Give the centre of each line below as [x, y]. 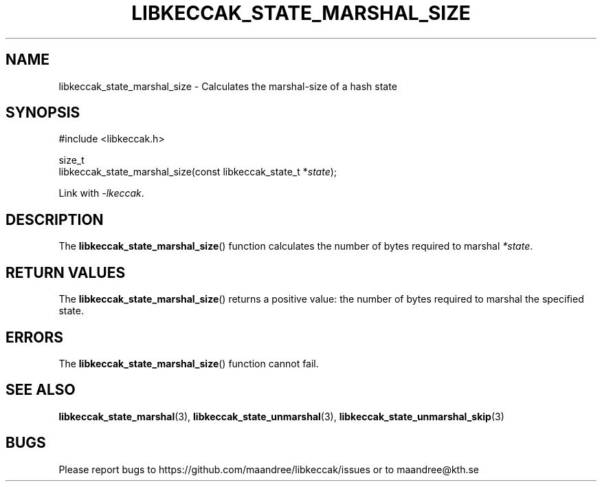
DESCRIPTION [55, 219]
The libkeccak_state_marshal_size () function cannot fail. [189, 363]
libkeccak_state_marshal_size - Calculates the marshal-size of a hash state [228, 86]
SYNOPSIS [43, 113]
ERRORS [35, 337]
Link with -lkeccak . [101, 193]
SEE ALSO [41, 390]
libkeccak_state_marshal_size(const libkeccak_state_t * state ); [198, 172]
